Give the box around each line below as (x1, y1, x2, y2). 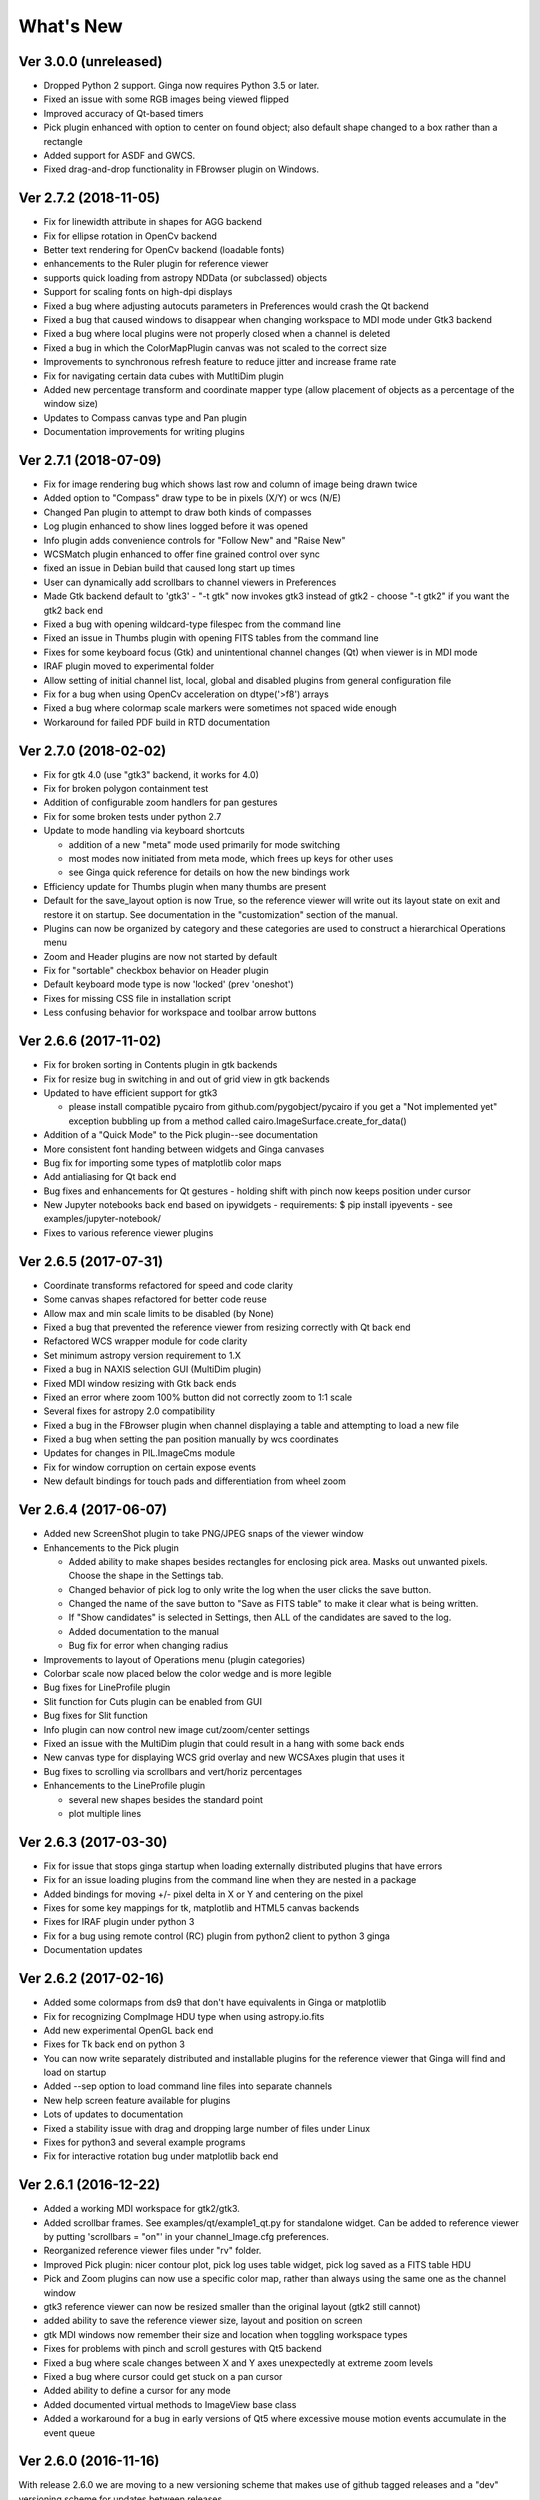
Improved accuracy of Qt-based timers (43, 107, 204, 119)
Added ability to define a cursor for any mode (43, 2385, 232, 2397)
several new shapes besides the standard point (68, 1793, 264, 1805)
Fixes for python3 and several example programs (43, 2136, 246, 2149)
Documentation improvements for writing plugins (43, 426, 245, 438)
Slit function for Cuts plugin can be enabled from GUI (43, 1695, 262, 1707)
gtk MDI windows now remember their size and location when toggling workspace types (43, 2328, 408, 2340)
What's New (18, 15, 124, 37)
